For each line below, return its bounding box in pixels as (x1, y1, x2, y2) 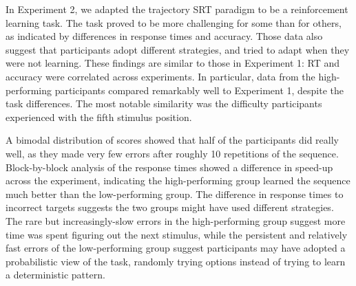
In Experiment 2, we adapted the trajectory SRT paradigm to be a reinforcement (6, 2, 348, 16)
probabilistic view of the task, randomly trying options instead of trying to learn (6, 254, 346, 268)
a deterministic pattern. (6, 267, 105, 282)
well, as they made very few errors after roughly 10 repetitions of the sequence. (6, 146, 339, 160)
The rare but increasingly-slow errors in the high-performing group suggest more (6, 213, 346, 228)
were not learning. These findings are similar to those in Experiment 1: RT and (6, 56, 340, 70)
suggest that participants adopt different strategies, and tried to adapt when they (6, 42, 350, 56)
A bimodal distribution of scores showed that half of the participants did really (6, 133, 339, 147)
